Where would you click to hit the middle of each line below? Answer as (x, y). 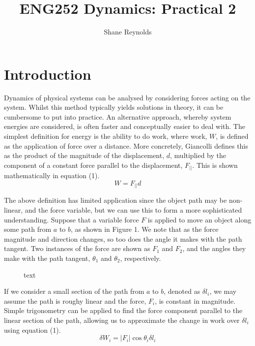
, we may (223, 291)
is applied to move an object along (199, 219)
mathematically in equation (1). (52, 175)
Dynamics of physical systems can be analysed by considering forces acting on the (127, 97)
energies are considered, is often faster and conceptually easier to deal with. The (125, 126)
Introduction (48, 74)
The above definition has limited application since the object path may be (115, 200)
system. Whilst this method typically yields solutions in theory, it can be (114, 107)
